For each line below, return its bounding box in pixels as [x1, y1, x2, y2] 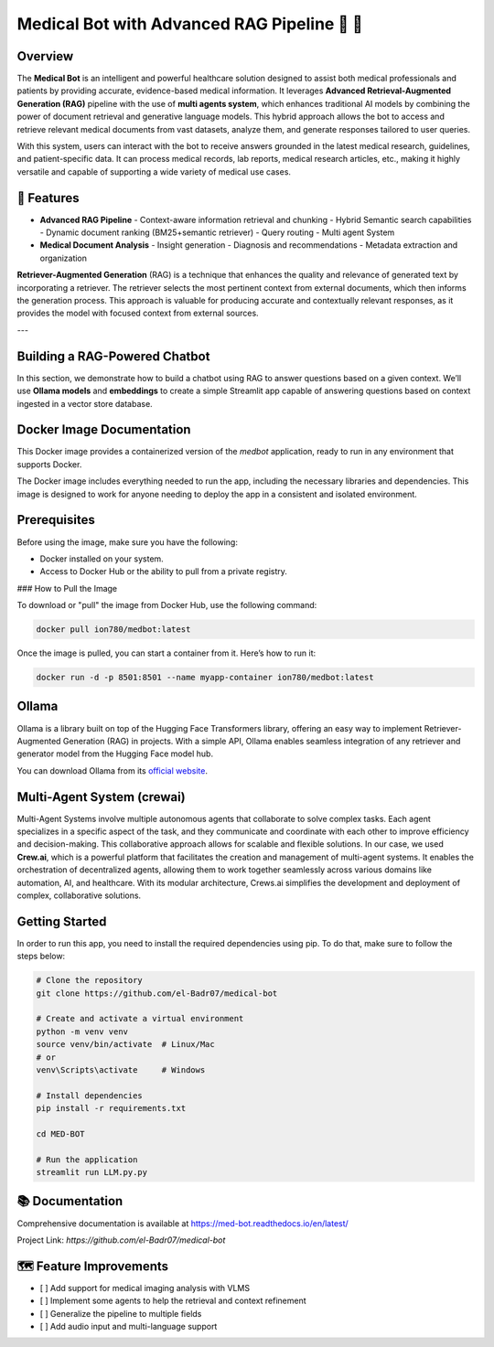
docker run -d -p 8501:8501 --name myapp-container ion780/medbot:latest [36, 672, 374, 683]
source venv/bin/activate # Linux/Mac [36, 1039, 215, 1050]
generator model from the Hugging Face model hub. [16, 748, 214, 759]
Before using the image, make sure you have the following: [16, 536, 238, 548]
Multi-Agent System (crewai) [16, 789, 187, 805]
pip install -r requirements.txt [36, 1103, 187, 1114]
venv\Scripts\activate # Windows [36, 1064, 206, 1074]
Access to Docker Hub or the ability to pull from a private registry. [39, 566, 288, 577]
